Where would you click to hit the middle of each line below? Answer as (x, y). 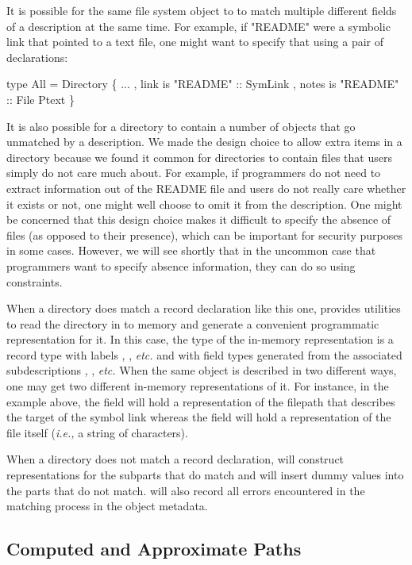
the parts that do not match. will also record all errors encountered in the (186, 490)
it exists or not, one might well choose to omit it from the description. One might (204, 204)
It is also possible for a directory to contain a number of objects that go (181, 126)
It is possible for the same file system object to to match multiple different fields (202, 10)
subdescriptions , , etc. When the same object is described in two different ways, (202, 370)
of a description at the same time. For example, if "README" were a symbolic (198, 26)
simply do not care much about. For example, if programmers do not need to (194, 173)
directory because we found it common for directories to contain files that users (199, 157)
